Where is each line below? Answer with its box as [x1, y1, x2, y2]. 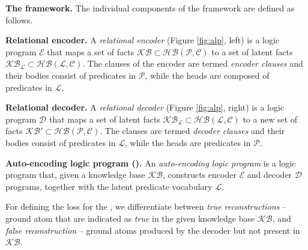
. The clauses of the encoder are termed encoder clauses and [82, 57, 303, 70]
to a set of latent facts [211, 45, 293, 58]
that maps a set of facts [47, 45, 134, 58]
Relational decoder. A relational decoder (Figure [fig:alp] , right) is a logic [5, 101, 285, 114]
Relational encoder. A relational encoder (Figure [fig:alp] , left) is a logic [5, 34, 280, 46]
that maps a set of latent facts [49, 112, 160, 125]
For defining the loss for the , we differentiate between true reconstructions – [5, 200, 287, 213]
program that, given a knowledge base [5, 168, 145, 181]
